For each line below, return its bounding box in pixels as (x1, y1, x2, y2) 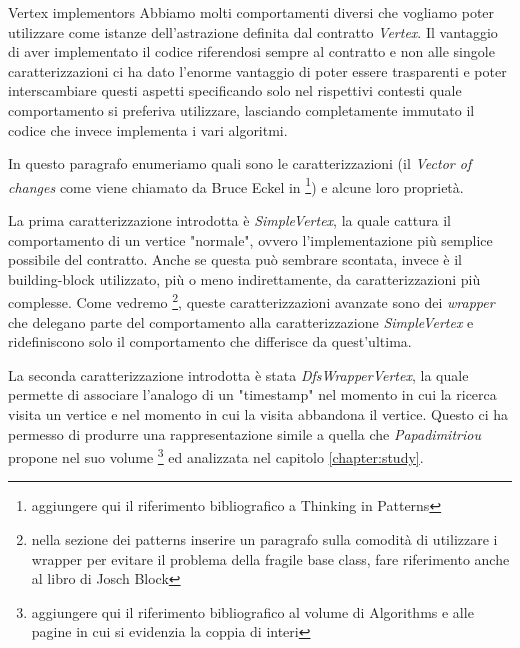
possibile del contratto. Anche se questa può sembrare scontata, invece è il (8, 249, 462, 270)
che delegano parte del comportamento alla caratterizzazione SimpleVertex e (8, 311, 474, 332)
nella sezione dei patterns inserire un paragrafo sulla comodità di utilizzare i (31, 529, 498, 550)
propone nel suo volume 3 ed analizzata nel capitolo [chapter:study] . (8, 444, 424, 467)
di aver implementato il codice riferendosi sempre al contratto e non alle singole (8, 41, 495, 62)
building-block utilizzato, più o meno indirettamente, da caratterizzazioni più (8, 268, 481, 289)
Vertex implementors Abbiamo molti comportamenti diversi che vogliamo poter (8, 2, 495, 22)
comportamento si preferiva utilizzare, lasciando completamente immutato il (8, 99, 475, 120)
